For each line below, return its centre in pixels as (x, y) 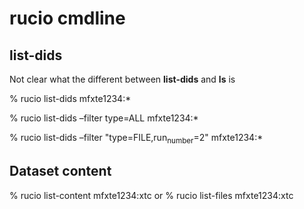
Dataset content (60, 171)
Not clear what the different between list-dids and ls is (122, 79)
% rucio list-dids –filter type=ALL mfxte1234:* (104, 118)
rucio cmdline (67, 18)
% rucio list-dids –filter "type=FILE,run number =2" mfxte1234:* (136, 139)
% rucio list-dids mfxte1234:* (70, 98)
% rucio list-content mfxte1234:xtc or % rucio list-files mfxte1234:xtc (151, 195)
